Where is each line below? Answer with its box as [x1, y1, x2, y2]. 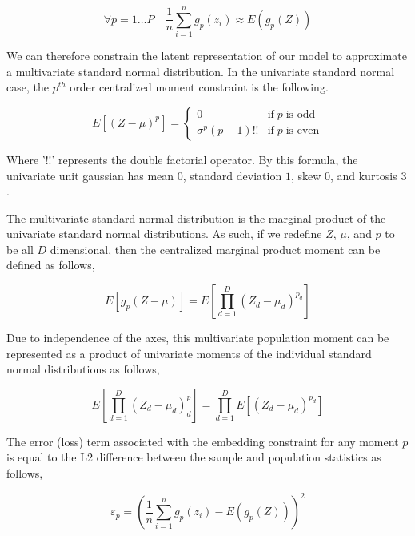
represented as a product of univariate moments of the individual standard [6, 345, 372, 361]
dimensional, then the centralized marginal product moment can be [50, 240, 381, 257]
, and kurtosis [329, 167, 397, 183]
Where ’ [6, 151, 46, 167]
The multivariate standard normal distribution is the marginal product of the [6, 209, 386, 226]
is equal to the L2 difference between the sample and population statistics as [6, 449, 381, 465]
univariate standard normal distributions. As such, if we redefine [6, 225, 322, 242]
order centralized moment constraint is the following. [70, 79, 329, 95]
